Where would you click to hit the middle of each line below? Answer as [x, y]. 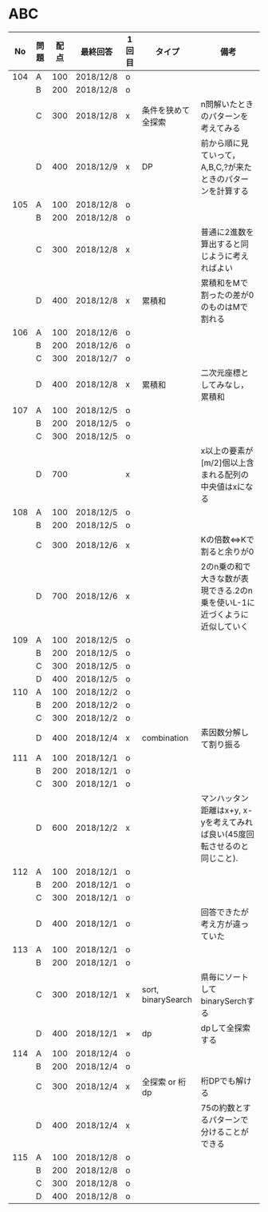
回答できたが [225, 912]
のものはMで [225, 307]
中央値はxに [223, 487]
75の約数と [222, 1107]
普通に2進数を [227, 232]
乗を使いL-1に [228, 602]
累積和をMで [225, 283]
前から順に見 [225, 143]
